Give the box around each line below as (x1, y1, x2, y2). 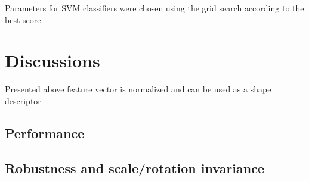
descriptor (5, 94, 41, 107)
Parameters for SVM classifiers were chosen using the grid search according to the (5, 2, 304, 14)
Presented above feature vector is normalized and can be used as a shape (5, 83, 271, 95)
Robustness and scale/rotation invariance (5, 158, 264, 177)
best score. (5, 13, 44, 26)
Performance (5, 123, 85, 142)
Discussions (5, 48, 100, 73)
